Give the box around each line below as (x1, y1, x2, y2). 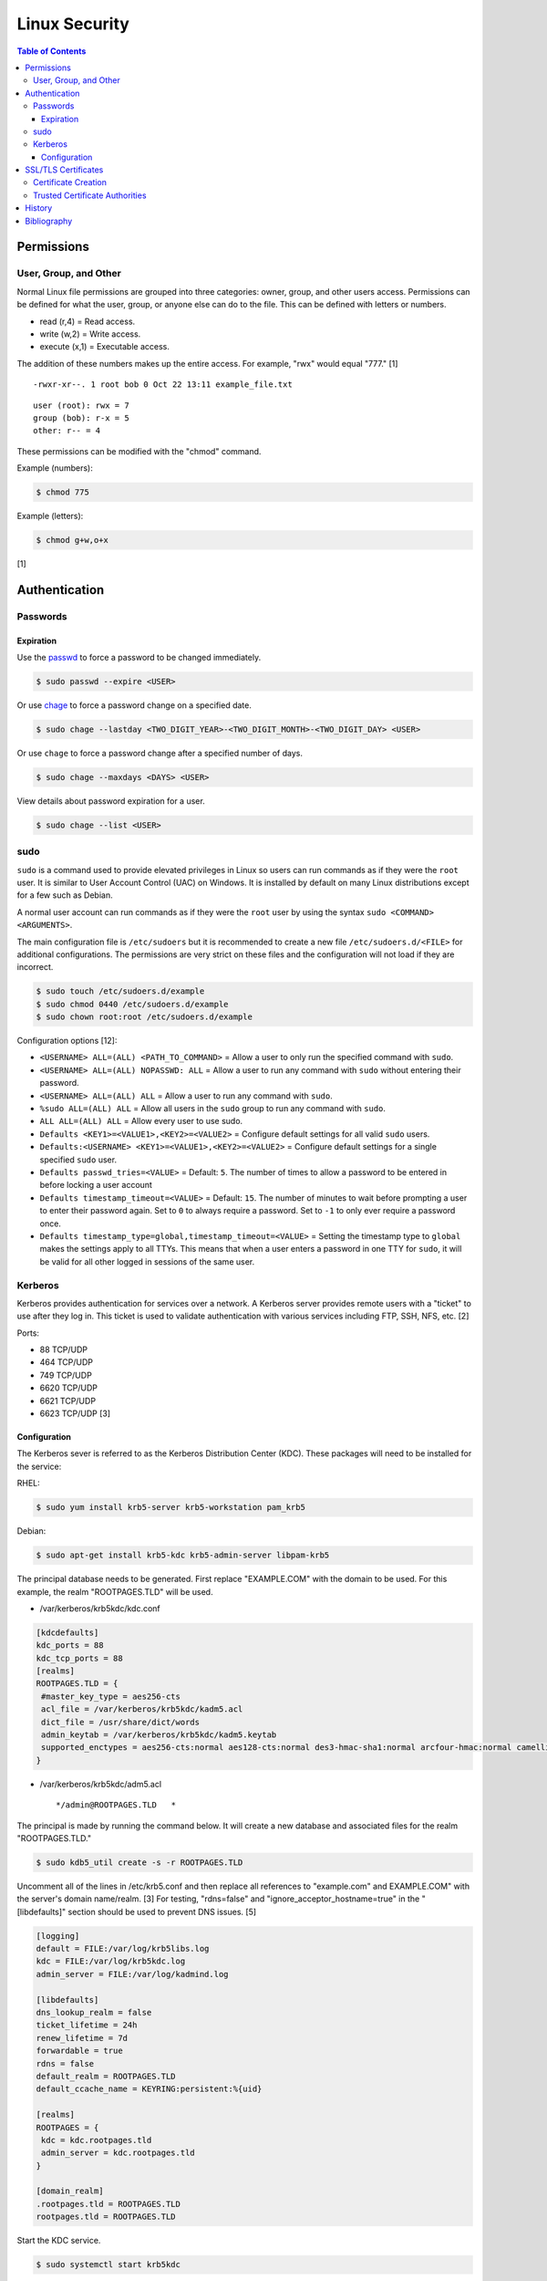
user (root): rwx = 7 (33, 400, 129, 411)
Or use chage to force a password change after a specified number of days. (16, 747, 303, 758)
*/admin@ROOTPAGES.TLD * (56, 1800, 177, 1810)
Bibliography (25, 215, 73, 226)
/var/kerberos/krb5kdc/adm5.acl (39, 1778, 162, 1789)
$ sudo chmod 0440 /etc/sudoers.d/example (36, 999, 229, 1009)
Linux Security (16, 14, 129, 34)
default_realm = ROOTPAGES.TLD (36, 2071, 177, 2081)
